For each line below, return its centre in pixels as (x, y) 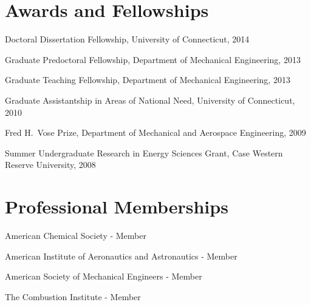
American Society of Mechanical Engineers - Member (104, 276)
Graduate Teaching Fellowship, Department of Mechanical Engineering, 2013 (148, 80)
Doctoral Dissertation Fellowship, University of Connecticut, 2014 (127, 39)
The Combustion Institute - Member (73, 296)
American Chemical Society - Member (76, 235)
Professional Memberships (117, 206)
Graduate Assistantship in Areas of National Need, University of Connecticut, (150, 100)
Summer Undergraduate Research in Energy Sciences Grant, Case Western (144, 152)
